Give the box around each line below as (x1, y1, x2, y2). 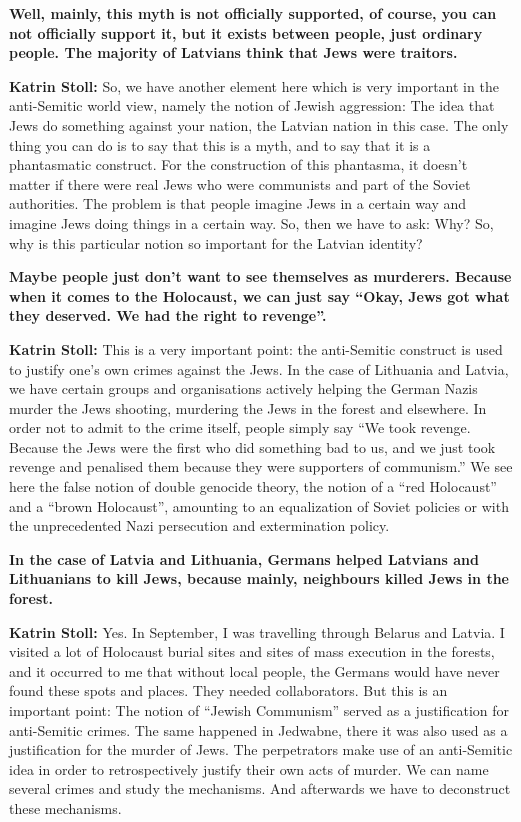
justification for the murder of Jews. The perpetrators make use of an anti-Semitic (9, 739, 513, 760)
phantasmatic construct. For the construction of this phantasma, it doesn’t (9, 154, 468, 175)
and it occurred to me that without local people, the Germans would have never (9, 660, 500, 681)
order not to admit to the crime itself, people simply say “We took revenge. (9, 417, 471, 438)
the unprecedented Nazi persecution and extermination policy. (9, 515, 390, 536)
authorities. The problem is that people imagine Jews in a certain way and (9, 193, 467, 214)
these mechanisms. (9, 797, 122, 818)
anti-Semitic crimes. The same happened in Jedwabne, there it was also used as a (9, 719, 508, 740)
